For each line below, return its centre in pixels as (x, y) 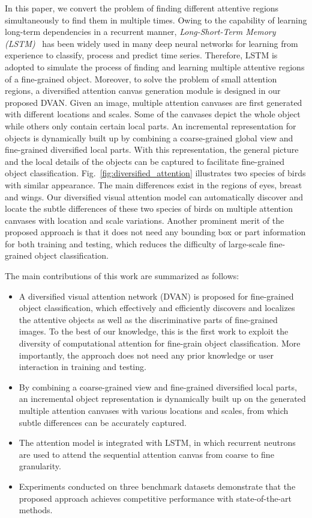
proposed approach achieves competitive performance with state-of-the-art (155, 498)
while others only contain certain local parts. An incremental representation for (151, 125)
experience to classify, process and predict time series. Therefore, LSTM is (141, 55)
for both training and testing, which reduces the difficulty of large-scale (136, 243)
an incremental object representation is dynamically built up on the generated (162, 399)
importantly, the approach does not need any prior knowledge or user (146, 355)
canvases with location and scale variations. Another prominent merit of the (145, 220)
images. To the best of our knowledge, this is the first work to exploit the (154, 331)
